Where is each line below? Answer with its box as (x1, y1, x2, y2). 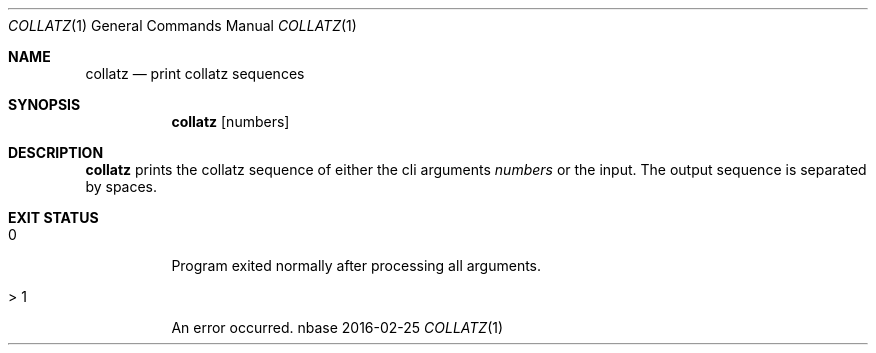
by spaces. (85, 178, 158, 195)
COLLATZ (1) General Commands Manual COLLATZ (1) (8, 17, 357, 34)
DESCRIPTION (8, 144, 104, 161)
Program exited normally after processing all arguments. (171, 257, 542, 274)
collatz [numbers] (171, 113, 290, 130)
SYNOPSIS (8, 96, 81, 113)
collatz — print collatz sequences (85, 65, 305, 82)
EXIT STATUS (8, 209, 99, 226)
